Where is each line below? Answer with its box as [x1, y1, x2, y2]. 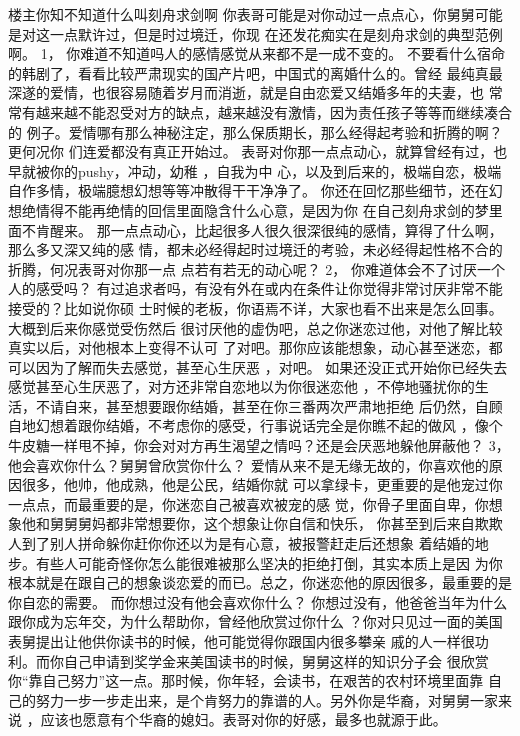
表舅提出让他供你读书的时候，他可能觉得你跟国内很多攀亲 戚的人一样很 [8, 631, 475, 651]
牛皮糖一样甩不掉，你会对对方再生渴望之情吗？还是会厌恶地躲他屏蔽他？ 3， [8, 435, 510, 456]
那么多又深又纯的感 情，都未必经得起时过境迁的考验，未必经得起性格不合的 [8, 239, 503, 260]
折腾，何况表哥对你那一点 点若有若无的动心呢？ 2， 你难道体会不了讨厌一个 [8, 258, 505, 279]
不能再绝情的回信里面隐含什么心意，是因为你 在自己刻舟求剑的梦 [63, 199, 489, 220]
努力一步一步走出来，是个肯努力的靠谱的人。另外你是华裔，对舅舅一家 [35, 689, 498, 710]
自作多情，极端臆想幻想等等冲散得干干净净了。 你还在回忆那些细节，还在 [8, 180, 489, 201]
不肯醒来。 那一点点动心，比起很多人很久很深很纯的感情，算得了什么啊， [21, 219, 503, 240]
